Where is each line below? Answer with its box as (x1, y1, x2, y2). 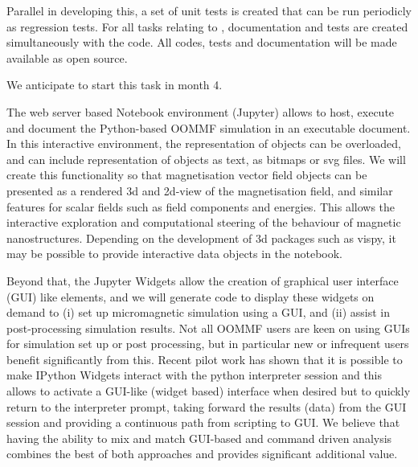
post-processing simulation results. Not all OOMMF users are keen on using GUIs (6, 319, 410, 336)
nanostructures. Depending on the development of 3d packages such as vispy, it (6, 229, 396, 246)
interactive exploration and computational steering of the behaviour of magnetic (6, 214, 401, 231)
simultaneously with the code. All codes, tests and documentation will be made (6, 34, 397, 51)
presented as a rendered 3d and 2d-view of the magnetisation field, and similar (6, 182, 393, 199)
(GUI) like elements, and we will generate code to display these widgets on (6, 288, 375, 305)
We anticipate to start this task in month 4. (6, 76, 223, 93)
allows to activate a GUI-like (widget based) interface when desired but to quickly (6, 383, 411, 399)
